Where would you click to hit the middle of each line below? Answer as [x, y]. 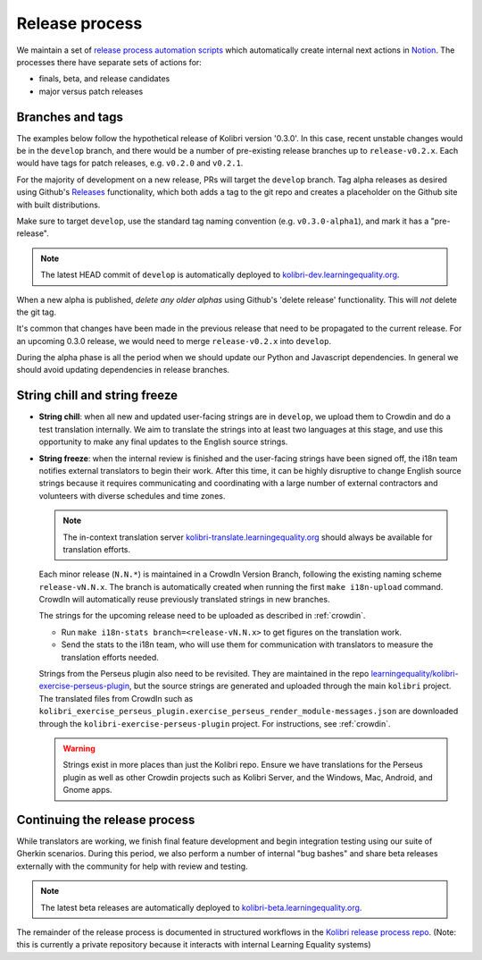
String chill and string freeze [97, 396]
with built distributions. [58, 205]
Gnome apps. [87, 790]
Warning [79, 748]
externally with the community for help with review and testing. [133, 866]
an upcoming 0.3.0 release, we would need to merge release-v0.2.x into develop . [174, 341]
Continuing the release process [106, 819]
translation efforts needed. [110, 657]
